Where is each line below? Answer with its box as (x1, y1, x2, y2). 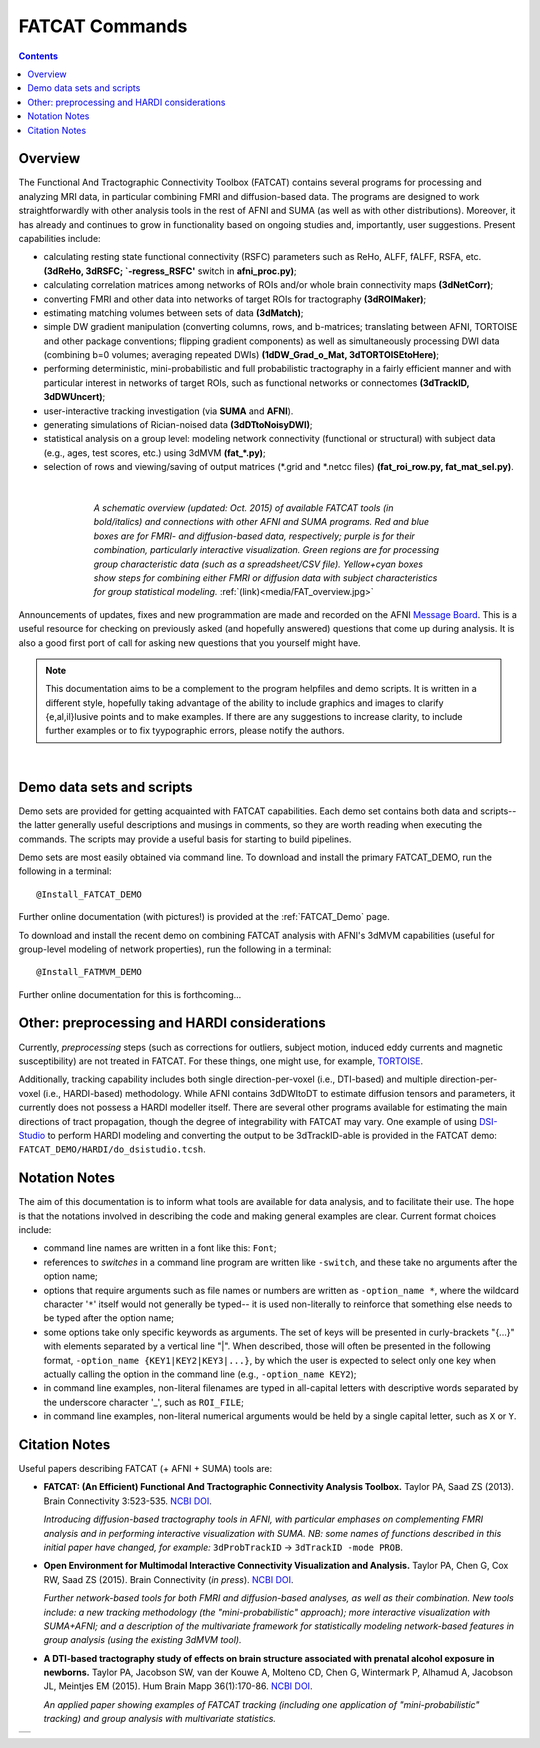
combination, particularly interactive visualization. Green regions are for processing (93, 544, 440, 556)
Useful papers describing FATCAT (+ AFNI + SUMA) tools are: (18, 1462, 273, 1474)
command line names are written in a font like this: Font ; (43, 1242, 277, 1254)
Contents (18, 50, 59, 62)
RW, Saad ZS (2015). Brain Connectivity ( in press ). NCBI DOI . (43, 1573, 294, 1585)
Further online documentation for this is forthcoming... (18, 988, 242, 1000)
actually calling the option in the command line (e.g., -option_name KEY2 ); (43, 1368, 357, 1380)
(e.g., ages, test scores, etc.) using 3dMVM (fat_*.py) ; (43, 446, 266, 459)
